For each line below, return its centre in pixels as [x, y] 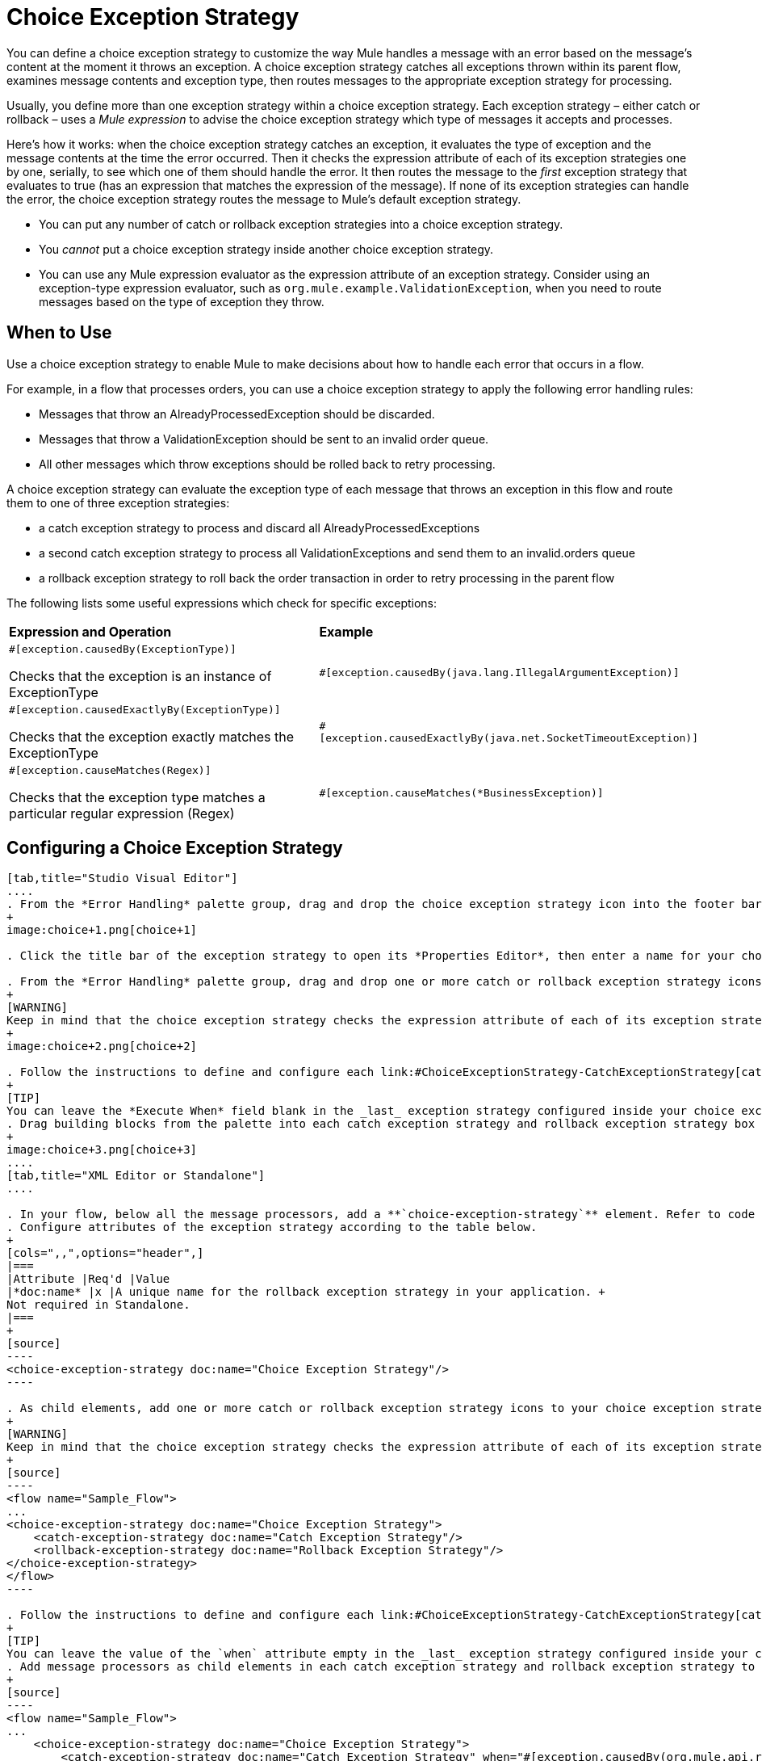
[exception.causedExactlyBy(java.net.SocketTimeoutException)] [509, 738]
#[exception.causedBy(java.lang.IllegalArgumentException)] [499, 673]
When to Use [59, 333]
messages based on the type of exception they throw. [182, 301]
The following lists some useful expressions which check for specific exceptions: [222, 603]
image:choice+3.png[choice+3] [102, 1150]
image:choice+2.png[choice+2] [102, 1047]
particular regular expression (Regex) [122, 813]
